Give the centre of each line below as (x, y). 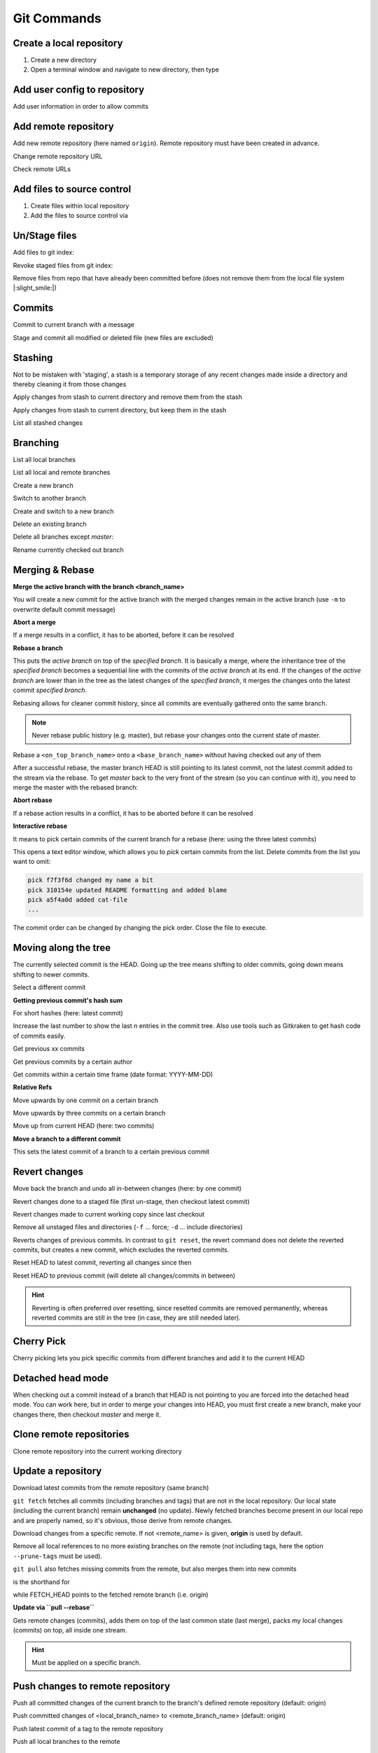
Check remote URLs (42, 169)
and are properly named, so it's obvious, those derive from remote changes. (123, 1520)
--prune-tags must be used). (58, 1556)
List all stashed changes (48, 423)
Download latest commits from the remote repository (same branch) (111, 1488)
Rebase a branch (38, 648)
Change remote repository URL (58, 156)
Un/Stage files (45, 236)
